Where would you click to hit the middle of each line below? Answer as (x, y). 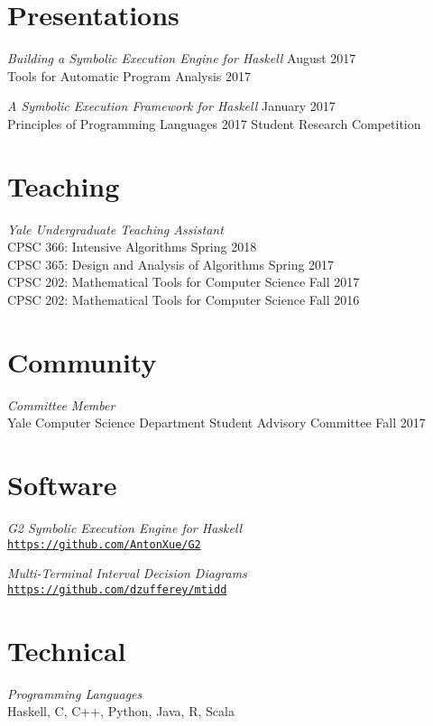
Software (62, 485)
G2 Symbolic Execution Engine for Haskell (125, 528)
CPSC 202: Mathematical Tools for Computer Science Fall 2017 (184, 282)
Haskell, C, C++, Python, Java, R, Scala (121, 711)
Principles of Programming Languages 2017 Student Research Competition (214, 123)
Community (82, 361)
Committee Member (61, 404)
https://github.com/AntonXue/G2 (104, 544)
